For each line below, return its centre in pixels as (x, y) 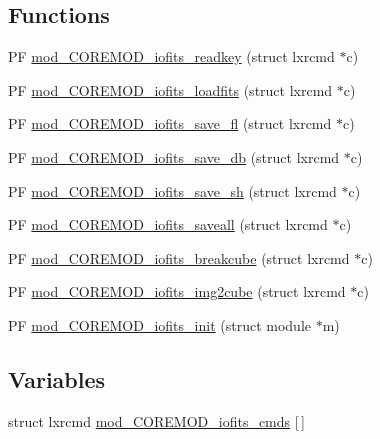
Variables (57, 378)
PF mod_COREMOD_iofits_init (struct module (160, 324)
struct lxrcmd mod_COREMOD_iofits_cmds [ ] (156, 420)
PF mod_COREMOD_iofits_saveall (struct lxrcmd (168, 224)
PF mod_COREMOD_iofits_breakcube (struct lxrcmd (179, 257)
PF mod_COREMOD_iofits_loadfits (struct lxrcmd (170, 89)
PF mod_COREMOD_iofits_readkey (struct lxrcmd (171, 56)
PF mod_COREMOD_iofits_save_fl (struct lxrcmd (170, 123)
